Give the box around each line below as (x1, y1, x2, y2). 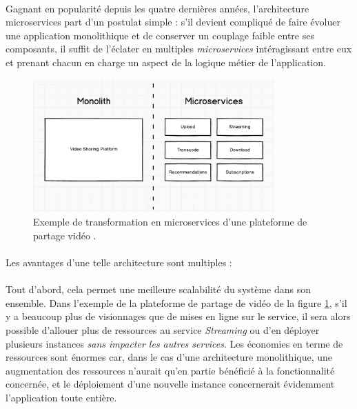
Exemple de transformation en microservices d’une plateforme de (33, 215, 307, 229)
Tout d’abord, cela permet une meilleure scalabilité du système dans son (6, 282, 312, 297)
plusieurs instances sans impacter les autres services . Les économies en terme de (6, 336, 343, 350)
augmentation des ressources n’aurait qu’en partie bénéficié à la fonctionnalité (6, 363, 335, 377)
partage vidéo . (33, 228, 96, 242)
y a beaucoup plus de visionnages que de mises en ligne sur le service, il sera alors (6, 309, 351, 323)
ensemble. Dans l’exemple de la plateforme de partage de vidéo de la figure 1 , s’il (6, 295, 347, 310)
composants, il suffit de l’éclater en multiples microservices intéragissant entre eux (6, 41, 352, 56)
